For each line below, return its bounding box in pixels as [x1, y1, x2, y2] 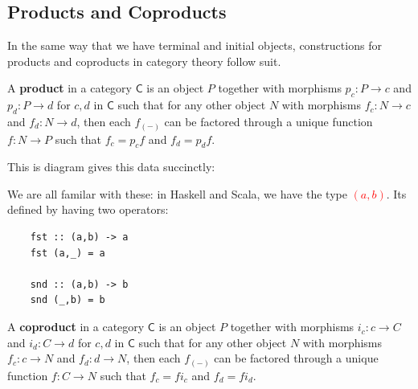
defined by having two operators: [7, 201, 169, 218]
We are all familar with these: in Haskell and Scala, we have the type [7, 185, 347, 202]
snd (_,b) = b [30, 294, 105, 306]
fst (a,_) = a [30, 247, 105, 259]
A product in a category [7, 80, 132, 96]
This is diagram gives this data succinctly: [7, 158, 215, 175]
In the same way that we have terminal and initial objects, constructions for [7, 37, 382, 54]
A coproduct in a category [7, 318, 145, 335]
